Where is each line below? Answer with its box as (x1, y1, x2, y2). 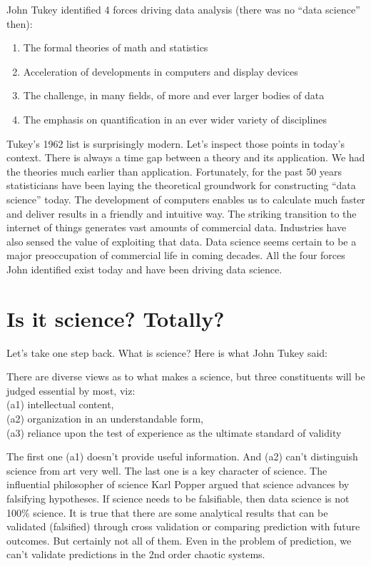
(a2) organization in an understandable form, (6, 411, 203, 425)
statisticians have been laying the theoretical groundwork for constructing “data (6, 178, 356, 193)
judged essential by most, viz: (6, 383, 136, 398)
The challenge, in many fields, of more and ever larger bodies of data (23, 88, 325, 103)
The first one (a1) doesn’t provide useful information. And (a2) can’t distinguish (6, 449, 358, 464)
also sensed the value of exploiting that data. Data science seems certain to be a (6, 233, 357, 248)
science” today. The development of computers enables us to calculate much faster (6, 191, 365, 206)
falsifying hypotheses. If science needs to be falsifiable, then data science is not (6, 490, 350, 505)
